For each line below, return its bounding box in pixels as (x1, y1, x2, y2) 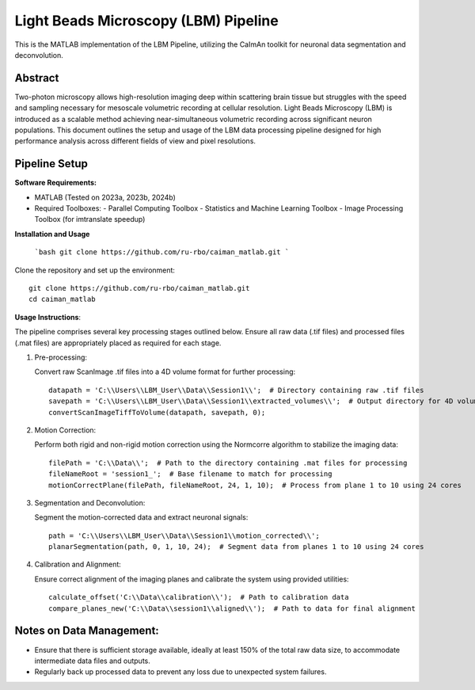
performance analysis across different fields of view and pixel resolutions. (14, 136, 256, 146)
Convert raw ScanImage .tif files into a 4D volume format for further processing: (34, 367, 296, 376)
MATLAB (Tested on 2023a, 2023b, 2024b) (34, 193, 176, 202)
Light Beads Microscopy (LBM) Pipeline (14, 12, 279, 29)
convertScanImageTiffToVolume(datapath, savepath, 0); (48, 408, 266, 417)
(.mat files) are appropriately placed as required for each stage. (14, 337, 222, 348)
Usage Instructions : (14, 312, 82, 322)
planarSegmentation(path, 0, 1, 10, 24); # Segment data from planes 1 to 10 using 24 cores (48, 543, 424, 551)
